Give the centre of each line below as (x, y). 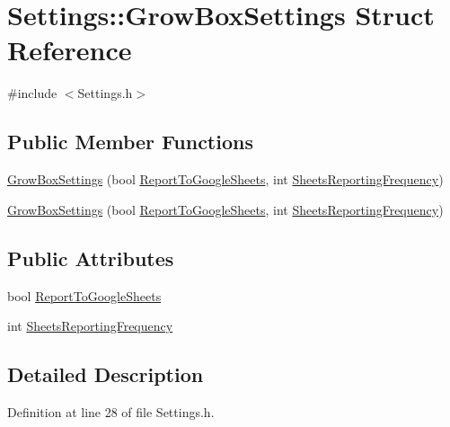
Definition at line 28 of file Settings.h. (111, 411)
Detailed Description (106, 374)
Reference (70, 50)
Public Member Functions (130, 142)
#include (32, 93)
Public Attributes (91, 258)
